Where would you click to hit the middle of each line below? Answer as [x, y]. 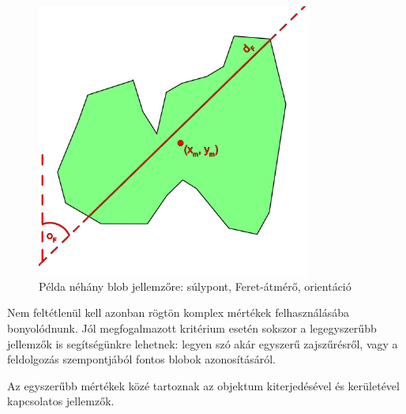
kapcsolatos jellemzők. [61, 401]
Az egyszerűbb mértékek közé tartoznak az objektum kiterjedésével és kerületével [203, 385]
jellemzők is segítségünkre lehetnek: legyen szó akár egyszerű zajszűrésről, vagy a [203, 343]
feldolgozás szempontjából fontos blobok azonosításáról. [141, 359]
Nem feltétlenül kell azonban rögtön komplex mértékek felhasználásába [179, 312]
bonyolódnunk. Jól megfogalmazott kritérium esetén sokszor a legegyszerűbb [192, 327]
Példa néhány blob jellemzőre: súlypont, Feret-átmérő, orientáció [195, 286]
